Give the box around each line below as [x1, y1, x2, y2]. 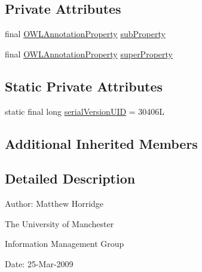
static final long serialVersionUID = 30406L [5, 105, 165, 117]
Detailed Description [5, 169, 136, 188]
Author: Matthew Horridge [5, 197, 104, 210]
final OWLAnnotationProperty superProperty [5, 47, 173, 60]
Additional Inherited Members [5, 134, 198, 152]
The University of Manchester [5, 217, 114, 230]
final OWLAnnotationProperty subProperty [5, 27, 166, 40]
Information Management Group [5, 237, 124, 250]
